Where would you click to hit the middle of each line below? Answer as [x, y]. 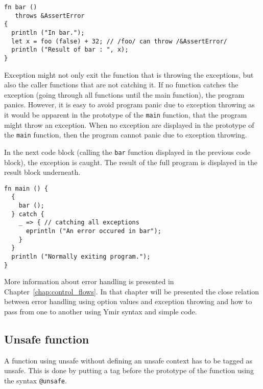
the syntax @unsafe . [35, 381]
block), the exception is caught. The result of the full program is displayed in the [131, 162]
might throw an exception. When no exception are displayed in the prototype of [129, 124]
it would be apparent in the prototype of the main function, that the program [126, 114]
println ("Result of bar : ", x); [70, 50]
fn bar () [21, 7]
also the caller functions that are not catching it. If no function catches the [121, 85]
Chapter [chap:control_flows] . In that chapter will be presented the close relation [132, 291]
